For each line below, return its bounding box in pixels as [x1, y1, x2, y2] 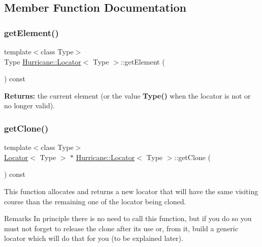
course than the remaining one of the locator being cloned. [4, 196, 186, 206]
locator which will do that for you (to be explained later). [4, 233, 183, 243]
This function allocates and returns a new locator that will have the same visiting [4, 186, 258, 196]
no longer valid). [4, 100, 55, 111]
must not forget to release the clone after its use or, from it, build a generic [4, 223, 238, 233]
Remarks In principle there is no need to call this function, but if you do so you [4, 213, 252, 224]
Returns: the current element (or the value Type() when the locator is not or [4, 90, 251, 101]
